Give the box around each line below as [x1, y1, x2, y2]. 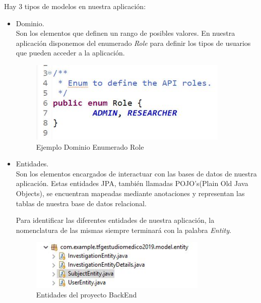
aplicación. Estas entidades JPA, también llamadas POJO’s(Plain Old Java [16, 178, 248, 189]
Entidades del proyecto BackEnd [36, 289, 137, 300]
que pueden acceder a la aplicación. [16, 47, 125, 58]
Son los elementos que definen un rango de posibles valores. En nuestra [16, 28, 235, 38]
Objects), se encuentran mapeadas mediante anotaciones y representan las [16, 188, 245, 198]
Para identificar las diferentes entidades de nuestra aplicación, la [16, 215, 215, 225]
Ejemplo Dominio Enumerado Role [36, 141, 144, 152]
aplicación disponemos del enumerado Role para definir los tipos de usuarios [16, 37, 251, 48]
